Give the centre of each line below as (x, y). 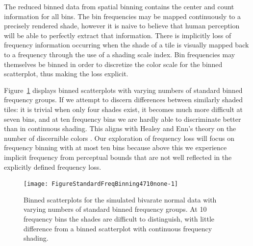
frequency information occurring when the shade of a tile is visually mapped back (126, 45)
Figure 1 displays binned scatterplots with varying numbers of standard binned (123, 90)
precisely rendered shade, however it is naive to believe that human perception (122, 26)
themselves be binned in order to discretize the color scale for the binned (113, 64)
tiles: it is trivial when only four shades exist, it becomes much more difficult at (124, 109)
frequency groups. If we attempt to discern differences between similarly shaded (124, 100)
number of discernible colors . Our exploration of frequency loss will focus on (119, 138)
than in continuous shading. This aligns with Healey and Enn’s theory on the (120, 128)
